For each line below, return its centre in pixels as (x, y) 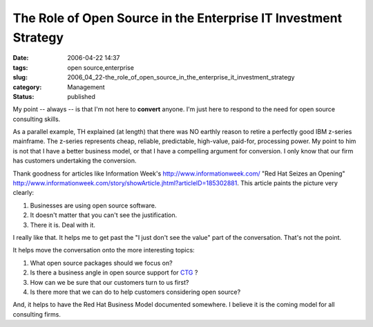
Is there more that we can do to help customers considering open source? (135, 292)
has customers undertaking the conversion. (75, 161)
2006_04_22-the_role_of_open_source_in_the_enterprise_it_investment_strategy (181, 77)
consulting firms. (37, 314)
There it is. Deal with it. (63, 225)
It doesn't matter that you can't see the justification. (104, 215)
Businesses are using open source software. (93, 205)
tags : (20, 67)
